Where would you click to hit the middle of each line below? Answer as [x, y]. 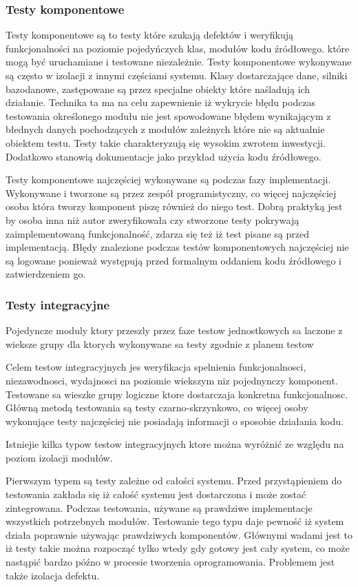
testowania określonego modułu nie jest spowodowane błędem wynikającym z [168, 115]
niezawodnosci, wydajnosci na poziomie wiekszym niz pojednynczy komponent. [172, 380]
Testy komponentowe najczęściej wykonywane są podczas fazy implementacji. [168, 179]
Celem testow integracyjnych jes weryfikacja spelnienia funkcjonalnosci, [156, 367]
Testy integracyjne [58, 304]
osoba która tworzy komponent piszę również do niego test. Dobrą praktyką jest [174, 206]
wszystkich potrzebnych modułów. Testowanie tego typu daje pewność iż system [175, 521]
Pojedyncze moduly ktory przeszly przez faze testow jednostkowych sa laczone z [174, 330]
